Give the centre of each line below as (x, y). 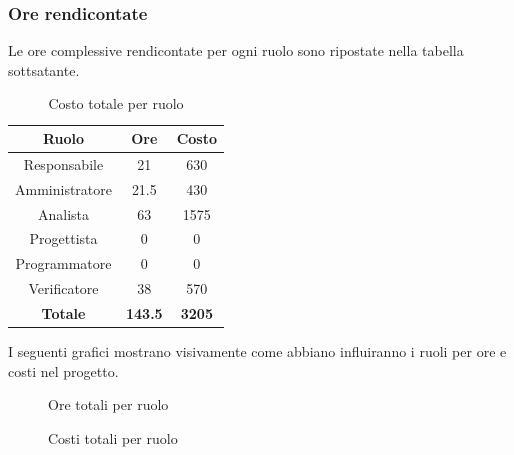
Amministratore (63, 188)
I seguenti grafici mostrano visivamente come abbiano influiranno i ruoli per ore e (257, 351)
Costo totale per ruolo (116, 103)
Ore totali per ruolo (108, 404)
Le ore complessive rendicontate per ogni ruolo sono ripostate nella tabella (236, 50)
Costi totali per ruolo (113, 437)
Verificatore (63, 288)
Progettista (63, 238)
